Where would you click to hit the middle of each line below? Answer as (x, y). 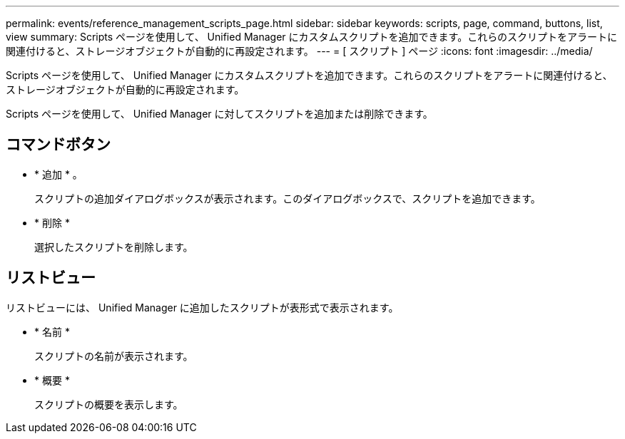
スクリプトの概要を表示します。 (109, 404)
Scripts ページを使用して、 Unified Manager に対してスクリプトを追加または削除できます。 (219, 114)
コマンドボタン (58, 145)
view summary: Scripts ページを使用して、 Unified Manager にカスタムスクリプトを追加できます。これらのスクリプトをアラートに (312, 37)
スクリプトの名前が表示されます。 (114, 356)
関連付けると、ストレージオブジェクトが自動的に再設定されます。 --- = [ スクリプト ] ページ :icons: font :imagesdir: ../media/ (299, 51)
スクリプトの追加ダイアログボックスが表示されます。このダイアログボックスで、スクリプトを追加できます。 (288, 198)
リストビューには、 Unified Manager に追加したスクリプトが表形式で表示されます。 (202, 307)
